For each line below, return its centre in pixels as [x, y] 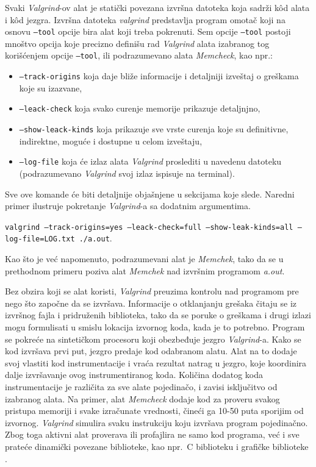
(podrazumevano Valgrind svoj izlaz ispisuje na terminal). [127, 173]
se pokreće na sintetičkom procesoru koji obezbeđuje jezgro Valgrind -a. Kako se [153, 339]
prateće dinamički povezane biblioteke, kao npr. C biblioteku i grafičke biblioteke [157, 446]
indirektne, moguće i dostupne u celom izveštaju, [111, 141]
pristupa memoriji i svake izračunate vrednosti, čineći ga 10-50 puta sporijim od [154, 411]
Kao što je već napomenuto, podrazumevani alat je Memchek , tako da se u [144, 258]
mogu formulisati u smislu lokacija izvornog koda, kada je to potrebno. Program [155, 326]
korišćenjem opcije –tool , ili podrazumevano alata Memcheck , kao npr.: [139, 55]
